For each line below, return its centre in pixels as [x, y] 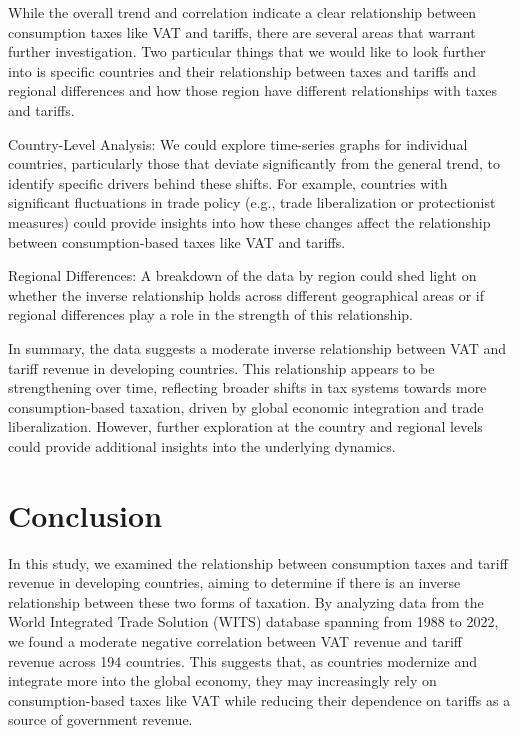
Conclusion [85, 514]
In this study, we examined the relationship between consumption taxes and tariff [258, 562]
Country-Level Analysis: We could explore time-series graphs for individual [238, 143]
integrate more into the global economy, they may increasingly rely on [222, 680]
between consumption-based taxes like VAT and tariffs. [177, 241]
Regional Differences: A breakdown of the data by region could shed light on [242, 275]
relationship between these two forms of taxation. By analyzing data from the [246, 601]
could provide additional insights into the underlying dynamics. [202, 445]
